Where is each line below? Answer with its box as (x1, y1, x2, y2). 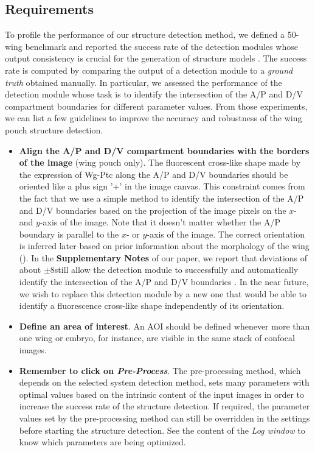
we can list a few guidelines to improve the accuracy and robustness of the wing (5, 111, 302, 124)
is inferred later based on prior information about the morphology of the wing (19, 239, 310, 252)
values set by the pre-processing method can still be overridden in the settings (19, 412, 310, 425)
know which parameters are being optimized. (19, 436, 186, 448)
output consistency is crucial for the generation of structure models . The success (5, 52, 307, 65)
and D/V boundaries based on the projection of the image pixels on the (19, 203, 286, 216)
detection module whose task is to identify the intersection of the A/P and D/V (5, 88, 303, 101)
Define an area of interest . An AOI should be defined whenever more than (19, 319, 310, 332)
